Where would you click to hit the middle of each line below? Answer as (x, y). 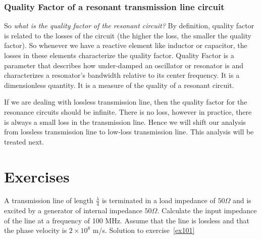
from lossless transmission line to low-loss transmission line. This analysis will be (129, 132)
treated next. (24, 141)
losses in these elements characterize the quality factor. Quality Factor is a (119, 55)
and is (242, 200)
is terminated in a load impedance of (159, 200)
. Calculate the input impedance (207, 210)
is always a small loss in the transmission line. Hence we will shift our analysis (125, 122)
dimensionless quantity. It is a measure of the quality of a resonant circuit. (119, 85)
